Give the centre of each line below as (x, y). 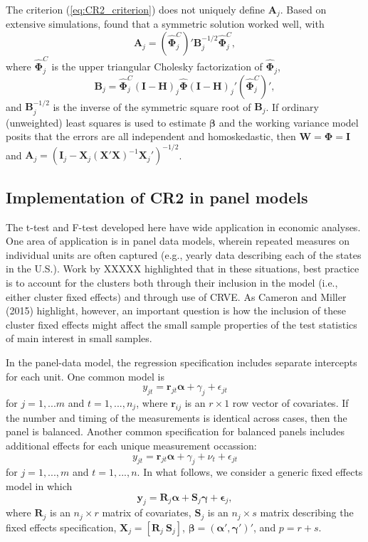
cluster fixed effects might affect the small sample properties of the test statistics (182, 324)
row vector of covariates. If (290, 403)
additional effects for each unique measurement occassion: (131, 445)
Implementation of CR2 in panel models (157, 197)
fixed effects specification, (61, 527)
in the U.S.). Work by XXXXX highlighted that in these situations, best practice (183, 269)
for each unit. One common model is (85, 376)
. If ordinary (292, 106)
